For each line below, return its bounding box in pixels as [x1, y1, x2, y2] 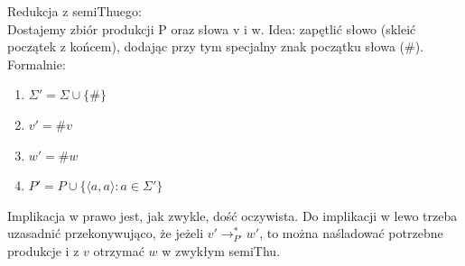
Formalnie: [7, 54, 66, 73]
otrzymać [93, 241, 144, 260]
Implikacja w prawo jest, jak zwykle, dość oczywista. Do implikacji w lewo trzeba [7, 206, 458, 225]
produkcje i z [7, 241, 79, 260]
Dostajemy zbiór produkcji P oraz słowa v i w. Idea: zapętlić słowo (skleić [7, 19, 416, 38]
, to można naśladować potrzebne [259, 224, 443, 243]
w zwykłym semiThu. [162, 241, 281, 260]
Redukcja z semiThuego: [7, 2, 142, 20]
